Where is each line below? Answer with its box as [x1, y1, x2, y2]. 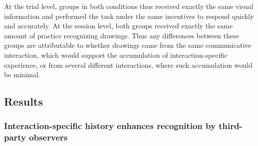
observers [29, 131, 68, 144]
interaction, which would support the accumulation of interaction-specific [4, 49, 228, 60]
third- [219, 120, 243, 132]
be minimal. [4, 69, 40, 80]
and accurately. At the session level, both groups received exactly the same [4, 20, 233, 31]
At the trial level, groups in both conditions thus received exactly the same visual [4, 1, 254, 11]
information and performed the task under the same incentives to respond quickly [4, 10, 254, 21]
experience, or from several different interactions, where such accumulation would [4, 59, 253, 70]
